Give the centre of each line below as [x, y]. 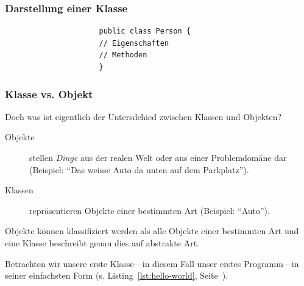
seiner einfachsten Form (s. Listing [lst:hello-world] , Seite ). [117, 275]
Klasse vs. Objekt [49, 94]
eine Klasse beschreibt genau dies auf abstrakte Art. [102, 242]
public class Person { [145, 31]
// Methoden [123, 55]
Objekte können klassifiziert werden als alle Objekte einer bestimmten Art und [152, 231]
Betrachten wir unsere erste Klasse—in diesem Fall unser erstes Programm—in [152, 263]
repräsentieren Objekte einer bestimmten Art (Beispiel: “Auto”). [150, 210]
